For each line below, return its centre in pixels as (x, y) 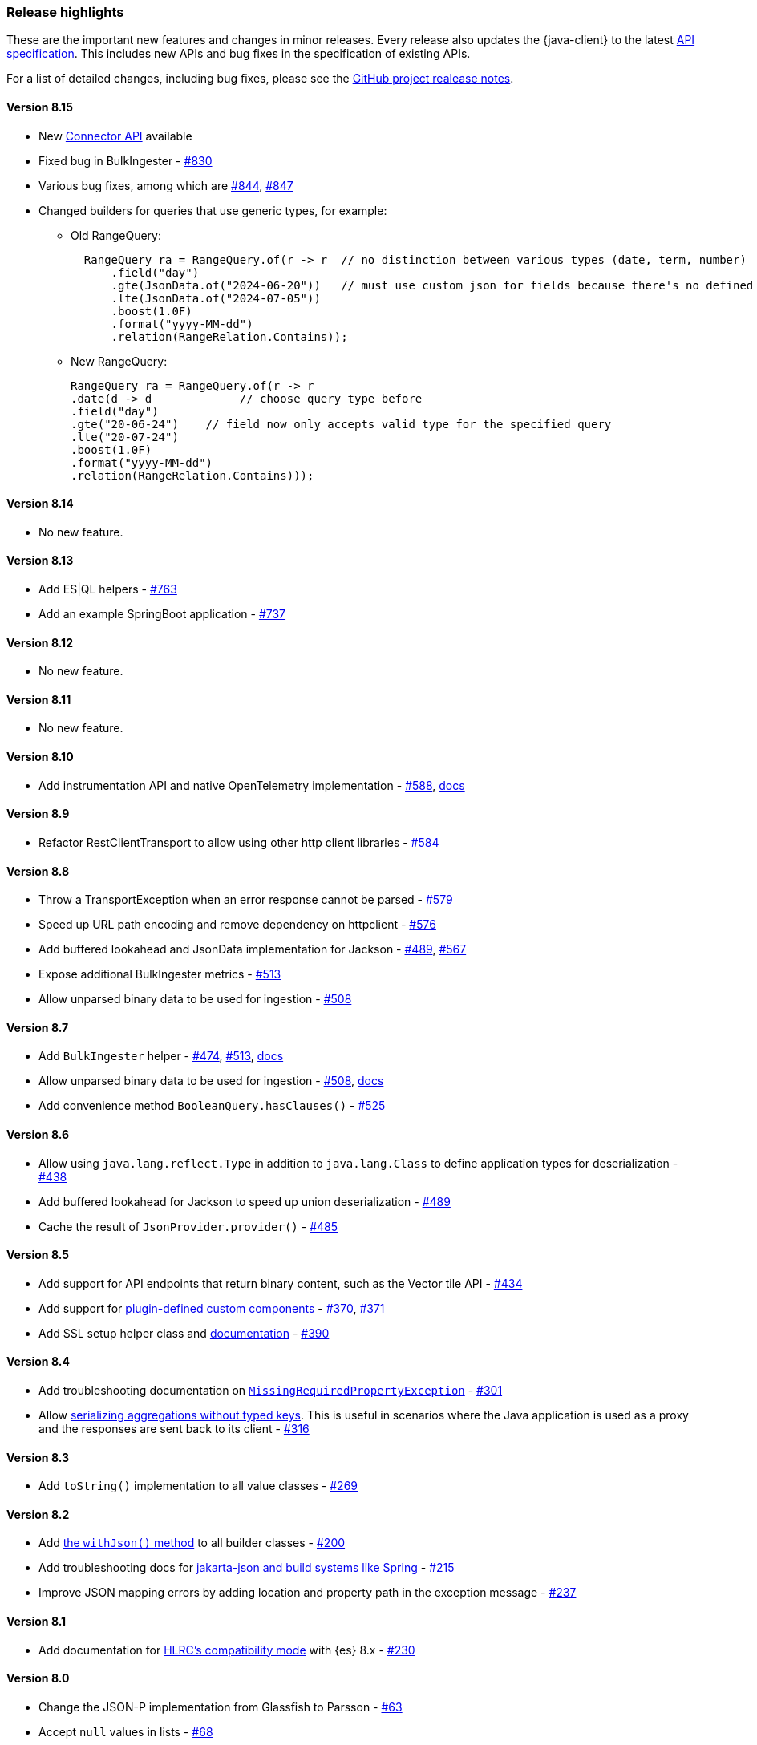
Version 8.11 (39, 699)
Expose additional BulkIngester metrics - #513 (160, 974)
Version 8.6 (38, 1134)
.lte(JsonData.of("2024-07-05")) (216, 298)
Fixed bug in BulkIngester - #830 (125, 160)
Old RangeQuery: (116, 235)
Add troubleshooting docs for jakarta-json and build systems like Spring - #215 (247, 1568)
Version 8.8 (38, 871)
